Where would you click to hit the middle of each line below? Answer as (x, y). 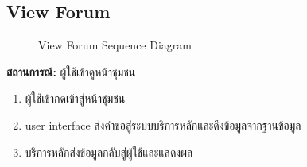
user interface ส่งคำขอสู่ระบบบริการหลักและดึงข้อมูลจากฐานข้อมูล (163, 124)
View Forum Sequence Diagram (115, 45)
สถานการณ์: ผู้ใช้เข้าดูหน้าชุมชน (71, 71)
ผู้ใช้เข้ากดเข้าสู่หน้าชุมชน (75, 98)
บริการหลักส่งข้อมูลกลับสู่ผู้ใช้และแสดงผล (109, 151)
